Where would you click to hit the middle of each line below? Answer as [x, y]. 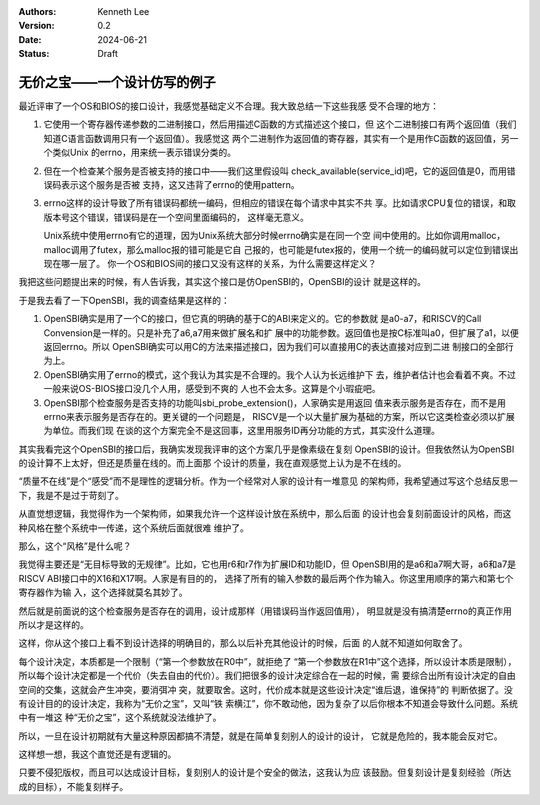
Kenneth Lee [123, 11]
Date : [30, 39]
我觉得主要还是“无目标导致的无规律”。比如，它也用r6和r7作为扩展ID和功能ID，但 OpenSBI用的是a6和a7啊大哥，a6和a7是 [267, 564]
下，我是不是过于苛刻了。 [71, 495]
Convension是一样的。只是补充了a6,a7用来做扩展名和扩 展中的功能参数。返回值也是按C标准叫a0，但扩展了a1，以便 [281, 332]
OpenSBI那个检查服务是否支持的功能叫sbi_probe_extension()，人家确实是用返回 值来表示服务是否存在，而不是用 [275, 402]
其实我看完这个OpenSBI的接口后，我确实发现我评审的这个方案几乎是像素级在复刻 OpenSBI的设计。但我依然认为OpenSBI [266, 449]
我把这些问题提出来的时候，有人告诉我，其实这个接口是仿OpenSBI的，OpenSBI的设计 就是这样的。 [222, 282]
